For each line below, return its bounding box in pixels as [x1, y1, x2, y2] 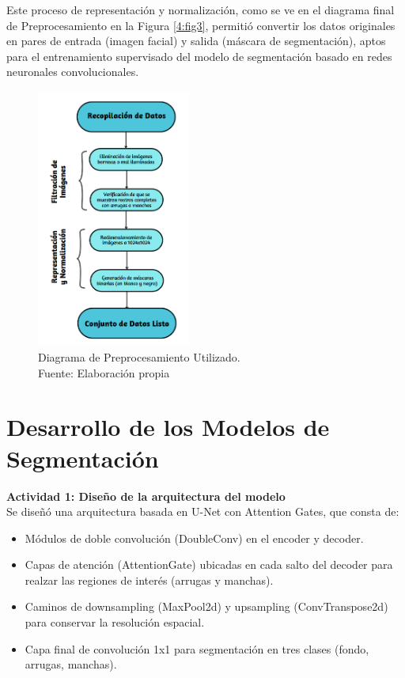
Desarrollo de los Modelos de [6, 411, 330, 443]
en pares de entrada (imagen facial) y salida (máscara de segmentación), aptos [6, 32, 386, 49]
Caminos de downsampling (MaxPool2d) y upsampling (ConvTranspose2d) [25, 598, 388, 615]
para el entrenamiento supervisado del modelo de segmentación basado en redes [6, 47, 392, 64]
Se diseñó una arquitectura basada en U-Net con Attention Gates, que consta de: [6, 503, 399, 520]
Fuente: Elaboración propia [38, 364, 170, 381]
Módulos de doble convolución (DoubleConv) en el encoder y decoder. [25, 529, 364, 546]
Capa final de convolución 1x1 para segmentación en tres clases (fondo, [25, 640, 369, 657]
